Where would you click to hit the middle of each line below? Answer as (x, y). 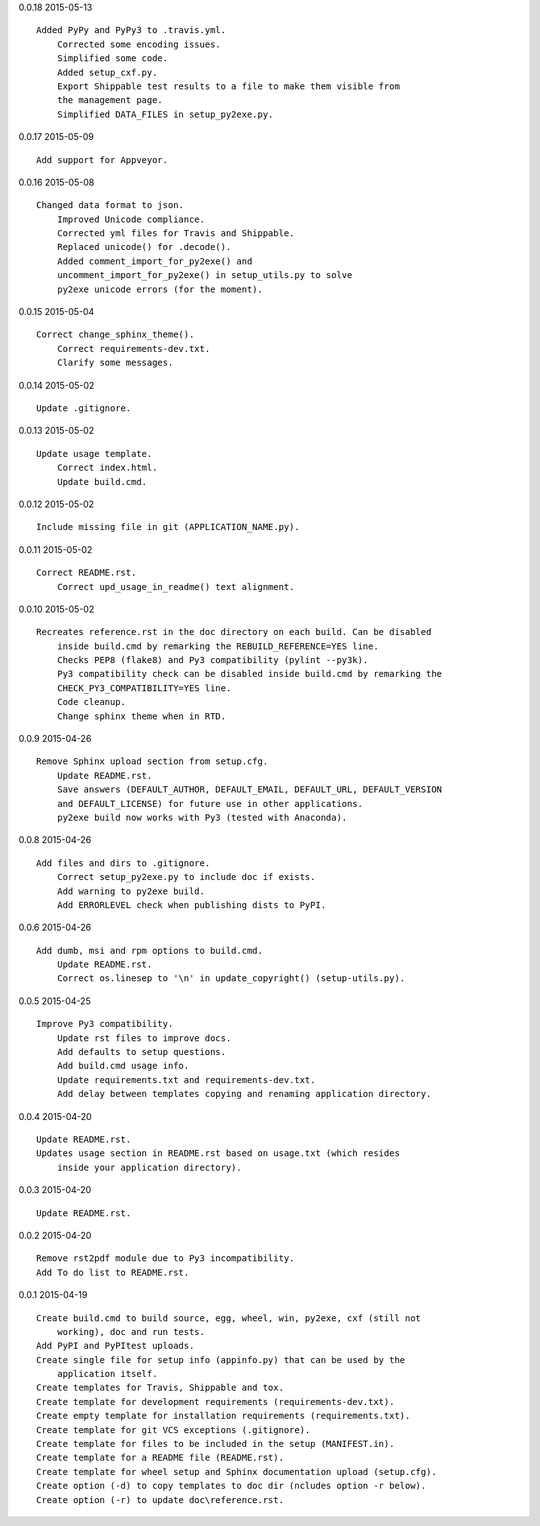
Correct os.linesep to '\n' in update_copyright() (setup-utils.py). (231, 978)
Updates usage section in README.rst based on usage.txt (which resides (218, 1153)
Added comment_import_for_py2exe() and (154, 261)
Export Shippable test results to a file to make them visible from (228, 86)
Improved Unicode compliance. (130, 219)
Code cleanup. (91, 702)
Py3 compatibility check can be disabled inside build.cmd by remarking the (249, 674)
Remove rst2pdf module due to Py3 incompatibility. (165, 1258)
